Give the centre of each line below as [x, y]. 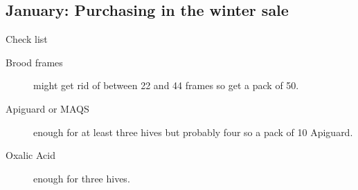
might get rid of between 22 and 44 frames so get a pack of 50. [166, 85]
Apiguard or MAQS [47, 108]
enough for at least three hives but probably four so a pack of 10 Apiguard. [193, 132]
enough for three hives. [82, 178]
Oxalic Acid [30, 155]
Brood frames [34, 62]
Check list [27, 39]
